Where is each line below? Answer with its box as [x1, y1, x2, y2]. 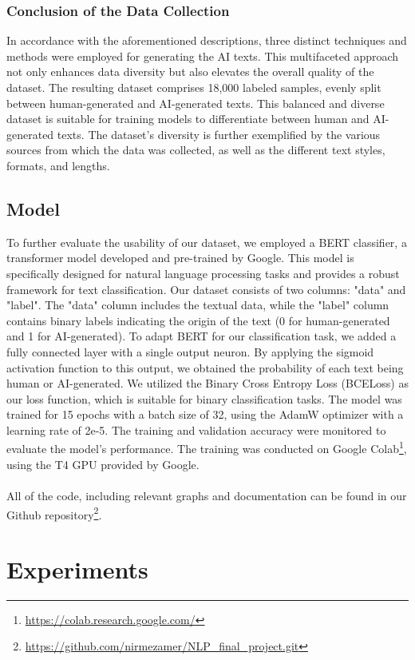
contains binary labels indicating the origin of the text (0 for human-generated [6, 312, 390, 328]
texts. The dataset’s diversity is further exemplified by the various [57, 125, 381, 142]
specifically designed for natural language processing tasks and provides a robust [6, 264, 400, 281]
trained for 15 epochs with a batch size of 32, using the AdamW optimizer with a [6, 406, 404, 423]
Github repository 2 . [6, 503, 102, 523]
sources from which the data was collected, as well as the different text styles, [6, 141, 385, 158]
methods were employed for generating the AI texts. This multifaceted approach [6, 47, 399, 64]
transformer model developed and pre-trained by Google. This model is [6, 249, 354, 266]
